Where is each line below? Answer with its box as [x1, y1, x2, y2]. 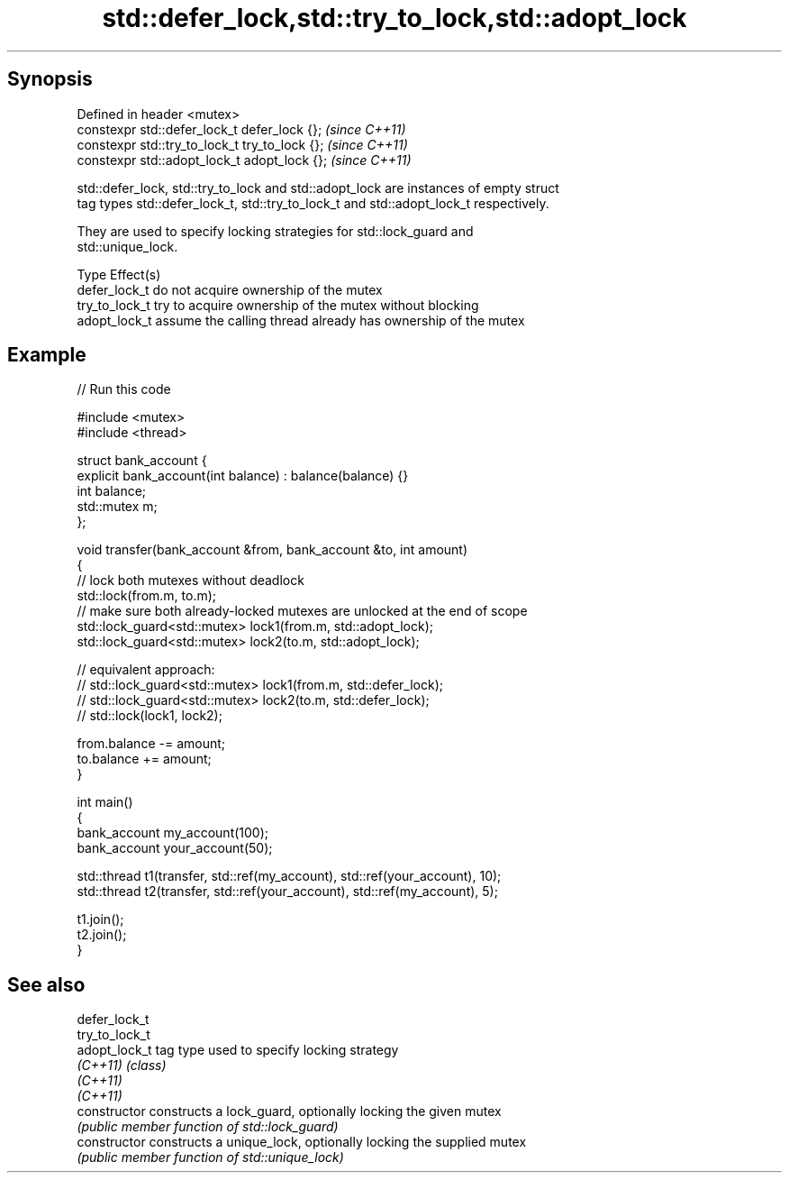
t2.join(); [77, 927, 127, 943]
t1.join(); [77, 911, 124, 928]
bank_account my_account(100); [77, 825, 269, 841]
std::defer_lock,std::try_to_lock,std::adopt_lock [102, 3, 687, 33]
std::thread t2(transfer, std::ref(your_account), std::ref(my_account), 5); [77, 883, 498, 900]
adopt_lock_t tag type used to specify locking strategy [77, 1042, 399, 1058]
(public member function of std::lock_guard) [77, 1119, 339, 1135]
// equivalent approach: [77, 662, 215, 678]
